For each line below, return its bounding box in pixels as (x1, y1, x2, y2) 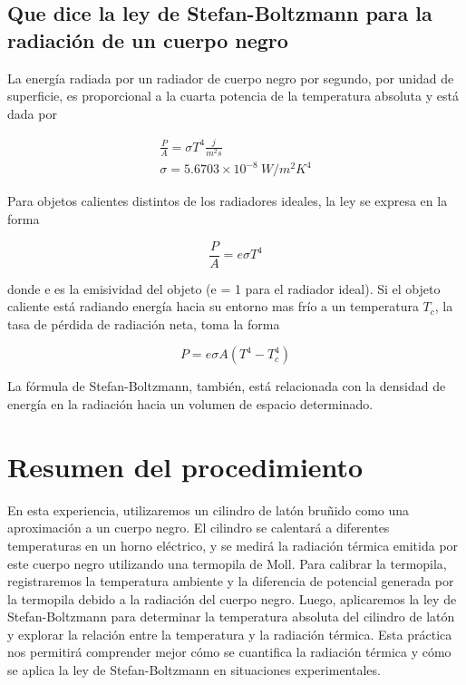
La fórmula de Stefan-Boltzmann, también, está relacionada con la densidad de (7, 377, 446, 396)
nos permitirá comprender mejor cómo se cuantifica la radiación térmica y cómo (7, 642, 451, 661)
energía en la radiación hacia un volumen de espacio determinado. (7, 395, 374, 414)
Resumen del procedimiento (7, 447, 364, 484)
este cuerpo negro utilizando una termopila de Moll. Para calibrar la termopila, (7, 553, 447, 572)
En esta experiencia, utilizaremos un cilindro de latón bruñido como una (7, 500, 410, 519)
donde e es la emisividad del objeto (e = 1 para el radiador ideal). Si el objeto (7, 279, 441, 298)
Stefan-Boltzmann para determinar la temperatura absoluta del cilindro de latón (7, 607, 455, 626)
